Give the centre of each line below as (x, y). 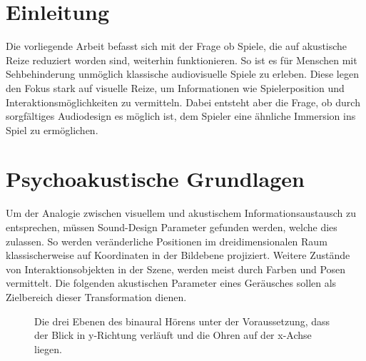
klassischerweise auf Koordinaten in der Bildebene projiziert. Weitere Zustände (178, 255)
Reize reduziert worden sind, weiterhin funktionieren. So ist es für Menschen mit (182, 60)
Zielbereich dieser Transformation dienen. (96, 296)
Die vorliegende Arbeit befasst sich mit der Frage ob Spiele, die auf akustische (177, 46)
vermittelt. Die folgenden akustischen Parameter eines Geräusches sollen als (171, 283)
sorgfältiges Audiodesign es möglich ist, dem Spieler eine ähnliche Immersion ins (181, 116)
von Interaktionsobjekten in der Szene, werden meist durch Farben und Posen (176, 269)
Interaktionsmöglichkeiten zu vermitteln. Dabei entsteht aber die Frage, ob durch (183, 102)
